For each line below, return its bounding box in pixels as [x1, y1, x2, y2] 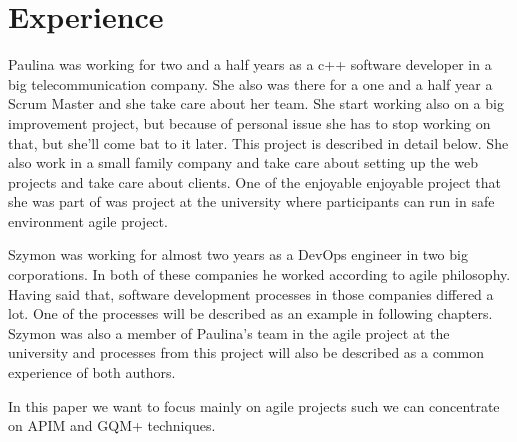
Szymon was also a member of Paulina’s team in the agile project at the [8, 322, 450, 343]
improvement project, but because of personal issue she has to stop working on [8, 112, 491, 133]
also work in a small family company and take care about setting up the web [8, 152, 479, 173]
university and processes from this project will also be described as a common [8, 342, 484, 363]
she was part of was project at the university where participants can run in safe [8, 191, 495, 212]
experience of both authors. [8, 362, 176, 383]
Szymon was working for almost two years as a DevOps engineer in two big [8, 244, 468, 265]
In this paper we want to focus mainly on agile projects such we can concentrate [8, 395, 500, 416]
